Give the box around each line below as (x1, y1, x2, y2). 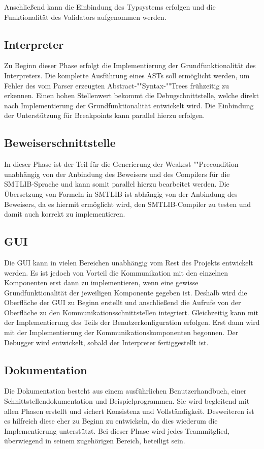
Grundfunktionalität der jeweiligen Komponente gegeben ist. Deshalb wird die (4, 287, 247, 297)
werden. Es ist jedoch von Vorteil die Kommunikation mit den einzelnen (4, 267, 228, 278)
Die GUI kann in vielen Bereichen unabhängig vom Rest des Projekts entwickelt (4, 257, 253, 267)
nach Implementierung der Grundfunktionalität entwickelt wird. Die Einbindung (4, 100, 254, 110)
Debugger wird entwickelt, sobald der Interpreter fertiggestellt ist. (4, 337, 209, 347)
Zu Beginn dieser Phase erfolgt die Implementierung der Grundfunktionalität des (4, 60, 256, 71)
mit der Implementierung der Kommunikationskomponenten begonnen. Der (4, 327, 239, 338)
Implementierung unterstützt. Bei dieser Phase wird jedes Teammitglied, (4, 425, 230, 436)
